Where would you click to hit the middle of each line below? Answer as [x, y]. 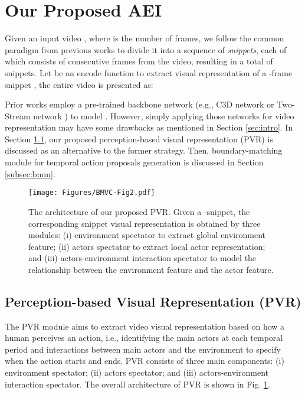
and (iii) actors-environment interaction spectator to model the [142, 258]
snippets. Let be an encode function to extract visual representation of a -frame [149, 72]
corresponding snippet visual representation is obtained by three [145, 223]
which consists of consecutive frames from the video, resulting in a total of [139, 61]
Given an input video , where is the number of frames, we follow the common [145, 38]
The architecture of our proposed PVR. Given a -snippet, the [139, 211]
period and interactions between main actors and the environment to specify [143, 349]
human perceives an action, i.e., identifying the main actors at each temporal [144, 338]
